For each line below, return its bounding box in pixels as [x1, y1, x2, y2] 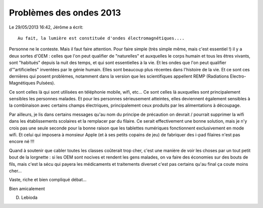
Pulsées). [36, 80, 56, 86]
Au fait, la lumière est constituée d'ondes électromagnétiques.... [18, 35, 185, 41]
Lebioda [21, 194, 38, 201]
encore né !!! [9, 139, 35, 144]
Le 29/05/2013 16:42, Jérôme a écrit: [9, 24, 84, 30]
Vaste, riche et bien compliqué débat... [9, 177, 87, 183]
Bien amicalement [9, 186, 45, 192]
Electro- [229, 73, 246, 79]
